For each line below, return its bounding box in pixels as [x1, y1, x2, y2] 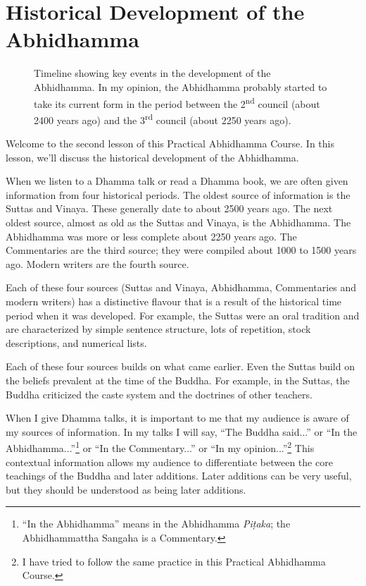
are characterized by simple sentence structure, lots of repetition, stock [6, 322, 311, 336]
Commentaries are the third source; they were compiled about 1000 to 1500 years [6, 243, 357, 257]
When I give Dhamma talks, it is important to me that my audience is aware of [6, 410, 349, 425]
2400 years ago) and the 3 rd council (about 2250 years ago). [34, 110, 291, 127]
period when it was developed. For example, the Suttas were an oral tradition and [6, 307, 360, 322]
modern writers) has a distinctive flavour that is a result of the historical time [6, 293, 342, 308]
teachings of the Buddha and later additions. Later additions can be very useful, [6, 468, 352, 483]
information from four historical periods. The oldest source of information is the [6, 187, 351, 202]
